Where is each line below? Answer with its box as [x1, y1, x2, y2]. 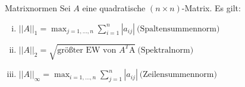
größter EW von [57, 46, 117, 54]
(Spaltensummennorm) [136, 24, 220, 33]
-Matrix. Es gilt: [181, 2, 241, 14]
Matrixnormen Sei [5, 2, 71, 14]
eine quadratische [82, 2, 146, 14]
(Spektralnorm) [137, 46, 194, 54]
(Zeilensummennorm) [139, 70, 217, 79]
